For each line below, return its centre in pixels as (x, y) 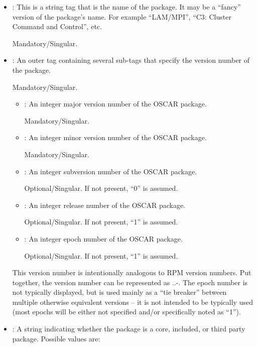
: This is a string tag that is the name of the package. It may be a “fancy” (126, 7)
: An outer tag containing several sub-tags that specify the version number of (131, 60)
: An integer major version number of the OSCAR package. (115, 104)
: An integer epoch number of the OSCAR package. (103, 238)
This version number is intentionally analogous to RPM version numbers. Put (132, 272)
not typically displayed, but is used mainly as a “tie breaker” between (119, 292)
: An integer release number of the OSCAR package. (105, 205)
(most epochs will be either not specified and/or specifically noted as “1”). (126, 312)
